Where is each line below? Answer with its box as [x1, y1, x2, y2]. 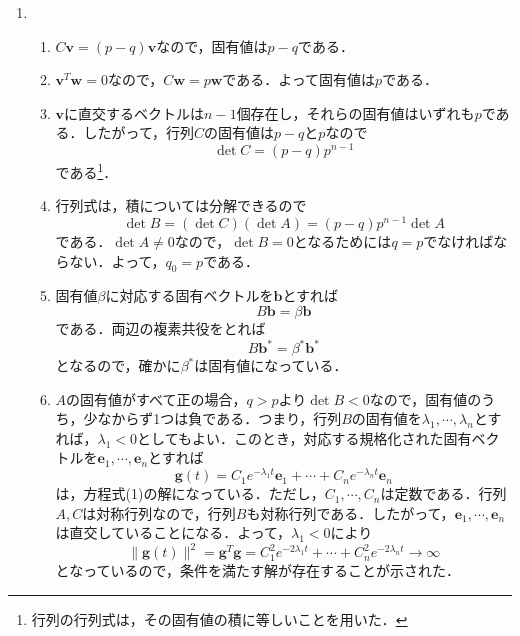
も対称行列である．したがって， [246, 502, 455, 523]
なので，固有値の [369, 388, 482, 409]
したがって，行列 [83, 122, 194, 143]
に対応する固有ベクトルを [105, 285, 274, 306]
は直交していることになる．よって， [55, 522, 292, 543]
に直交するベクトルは [64, 102, 205, 123]
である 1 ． [55, 159, 118, 182]
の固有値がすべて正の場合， [66, 388, 247, 409]
